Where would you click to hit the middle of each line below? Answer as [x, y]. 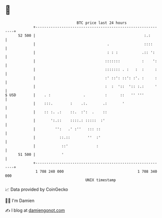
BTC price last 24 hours [102, 23]
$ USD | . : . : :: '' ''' [75, 95]
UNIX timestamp [101, 180]
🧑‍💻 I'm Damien [20, 201]
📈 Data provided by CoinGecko [37, 189]
